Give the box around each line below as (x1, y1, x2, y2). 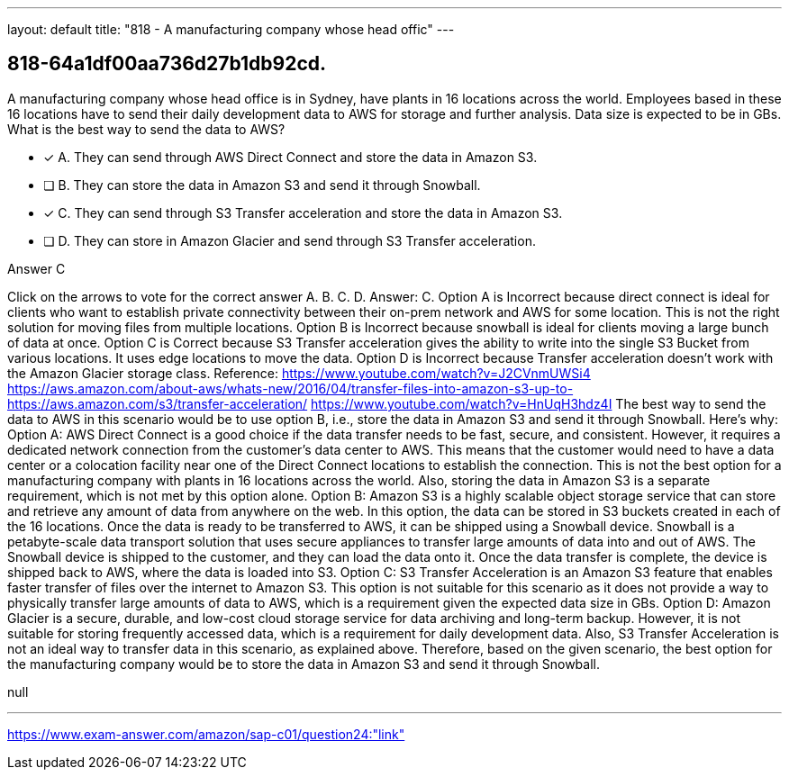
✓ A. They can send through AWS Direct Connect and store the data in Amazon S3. (43, 149, 538, 165)
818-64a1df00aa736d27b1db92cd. (7, 52, 327, 76)
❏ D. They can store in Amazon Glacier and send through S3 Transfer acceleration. (43, 232, 536, 248)
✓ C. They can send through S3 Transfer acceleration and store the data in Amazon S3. (43, 204, 563, 221)
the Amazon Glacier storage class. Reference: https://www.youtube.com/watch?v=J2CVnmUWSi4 (7, 365, 591, 381)
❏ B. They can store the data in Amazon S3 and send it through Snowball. (43, 176, 481, 193)
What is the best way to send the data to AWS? (7, 121, 286, 137)
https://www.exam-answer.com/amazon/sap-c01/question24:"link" (7, 726, 405, 742)
